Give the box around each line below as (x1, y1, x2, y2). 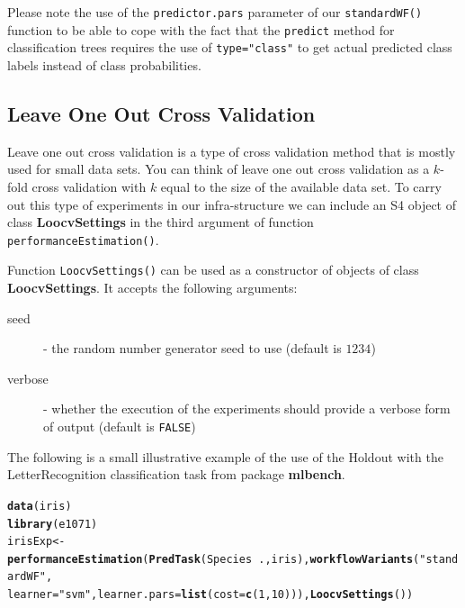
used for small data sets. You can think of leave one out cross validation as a (7, 159, 430, 178)
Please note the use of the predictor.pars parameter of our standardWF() (7, 3, 423, 21)
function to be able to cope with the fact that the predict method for (7, 20, 395, 39)
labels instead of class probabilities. (7, 55, 201, 74)
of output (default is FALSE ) (43, 417, 196, 436)
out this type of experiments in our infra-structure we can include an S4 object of (7, 195, 456, 213)
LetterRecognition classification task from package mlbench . (7, 465, 345, 484)
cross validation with (31, 177, 147, 195)
